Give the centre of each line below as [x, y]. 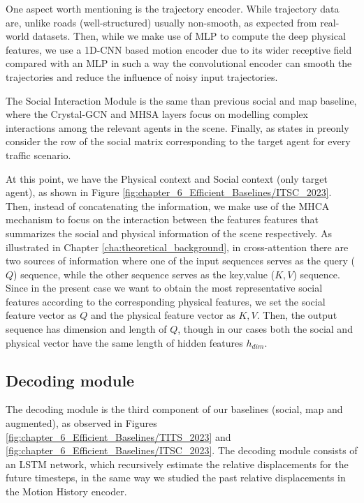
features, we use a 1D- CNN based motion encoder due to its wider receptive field [179, 49]
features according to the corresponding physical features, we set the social [166, 301]
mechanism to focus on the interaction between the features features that [162, 219]
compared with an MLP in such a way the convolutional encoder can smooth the [179, 63]
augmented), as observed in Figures [81, 423]
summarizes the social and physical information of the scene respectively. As [169, 233]
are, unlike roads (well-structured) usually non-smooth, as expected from [161, 22]
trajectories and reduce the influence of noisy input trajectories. [142, 76]
